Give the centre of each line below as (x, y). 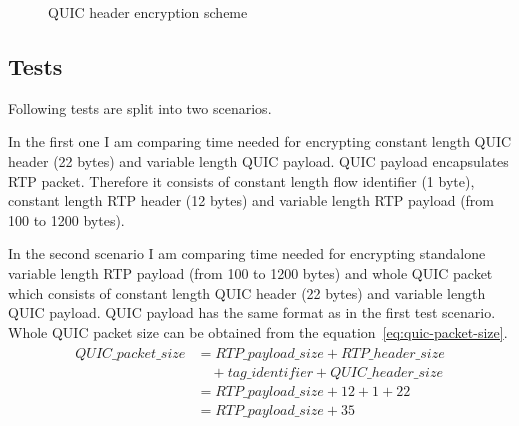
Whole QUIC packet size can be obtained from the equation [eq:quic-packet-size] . (258, 331)
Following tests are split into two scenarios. (140, 107)
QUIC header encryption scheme (148, 12)
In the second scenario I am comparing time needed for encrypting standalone (247, 253)
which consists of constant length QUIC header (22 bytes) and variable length (247, 292)
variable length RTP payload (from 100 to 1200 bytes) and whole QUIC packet (250, 272)
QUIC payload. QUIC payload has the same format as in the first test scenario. (252, 312)
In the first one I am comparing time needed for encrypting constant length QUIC (260, 141)
